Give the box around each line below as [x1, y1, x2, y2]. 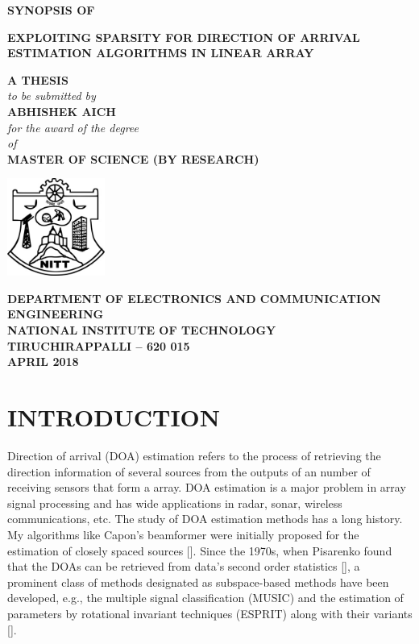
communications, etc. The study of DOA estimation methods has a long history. [7, 510, 403, 527]
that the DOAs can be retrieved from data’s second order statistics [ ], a [7, 558, 360, 575]
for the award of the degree [7, 118, 139, 135]
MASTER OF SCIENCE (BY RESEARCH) [7, 150, 259, 167]
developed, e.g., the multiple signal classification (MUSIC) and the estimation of [7, 589, 404, 606]
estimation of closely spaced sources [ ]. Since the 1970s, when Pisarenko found [7, 542, 392, 559]
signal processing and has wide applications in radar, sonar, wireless [7, 494, 342, 511]
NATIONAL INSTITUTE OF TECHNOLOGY [7, 322, 276, 339]
